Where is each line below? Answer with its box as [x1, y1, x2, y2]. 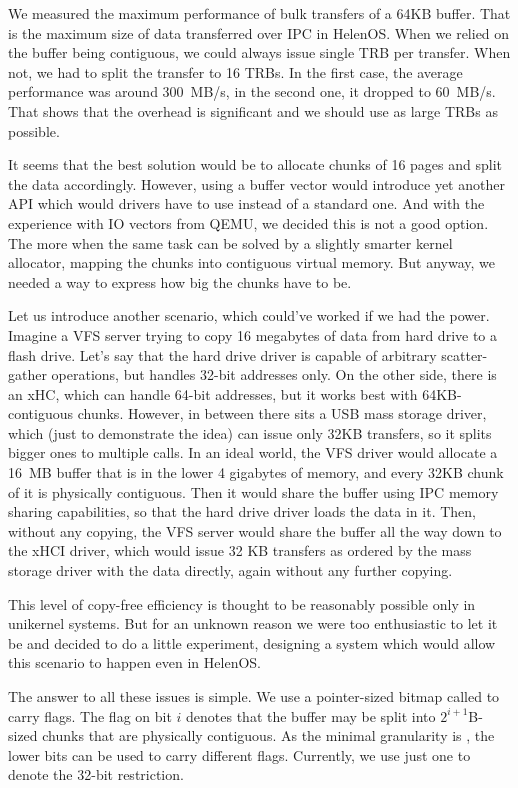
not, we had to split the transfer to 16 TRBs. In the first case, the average [8, 61, 463, 82]
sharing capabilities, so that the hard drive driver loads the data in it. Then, [8, 501, 476, 522]
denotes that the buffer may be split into [186, 705, 436, 726]
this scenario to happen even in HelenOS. [8, 652, 261, 673]
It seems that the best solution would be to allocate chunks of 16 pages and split [8, 154, 503, 175]
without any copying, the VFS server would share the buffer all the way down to [8, 520, 502, 541]
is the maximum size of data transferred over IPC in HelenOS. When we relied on [8, 22, 510, 43]
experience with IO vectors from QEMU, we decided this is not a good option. [8, 212, 489, 233]
